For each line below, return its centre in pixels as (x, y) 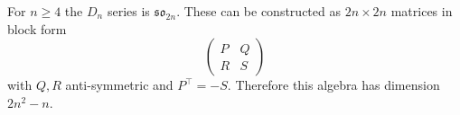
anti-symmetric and (119, 85)
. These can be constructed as (258, 11)
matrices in (422, 11)
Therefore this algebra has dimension (338, 85)
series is (128, 11)
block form (37, 28)
